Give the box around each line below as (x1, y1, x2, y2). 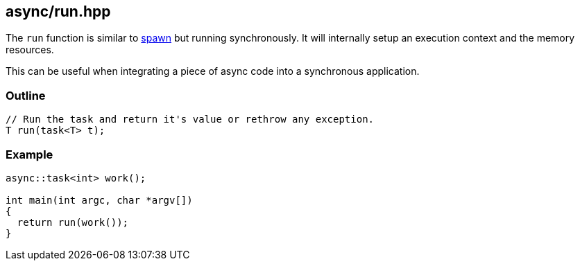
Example (6, 147, 53, 161)
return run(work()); (17, 216, 129, 228)
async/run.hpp (6, 3, 111, 20)
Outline (6, 88, 46, 103)
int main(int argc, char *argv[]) (6, 194, 193, 206)
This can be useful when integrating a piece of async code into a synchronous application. (6, 65, 420, 78)
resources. (6, 44, 54, 56)
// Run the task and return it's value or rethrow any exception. (6, 114, 375, 125)
